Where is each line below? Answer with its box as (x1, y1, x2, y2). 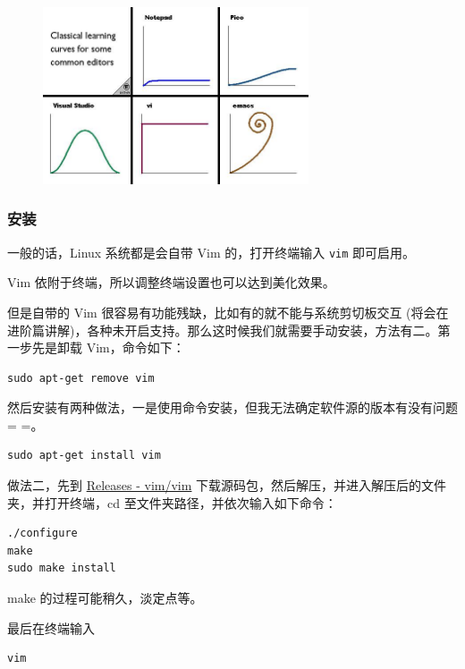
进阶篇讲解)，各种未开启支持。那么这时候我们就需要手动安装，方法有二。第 (7, 320, 451, 339)
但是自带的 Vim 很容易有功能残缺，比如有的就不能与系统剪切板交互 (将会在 (7, 302, 449, 321)
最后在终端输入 (7, 618, 95, 637)
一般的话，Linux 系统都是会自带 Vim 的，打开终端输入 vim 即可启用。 (7, 242, 416, 261)
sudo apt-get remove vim (7, 371, 155, 385)
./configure (7, 527, 78, 540)
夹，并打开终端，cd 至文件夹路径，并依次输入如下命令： (7, 493, 337, 512)
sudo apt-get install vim (7, 449, 161, 462)
